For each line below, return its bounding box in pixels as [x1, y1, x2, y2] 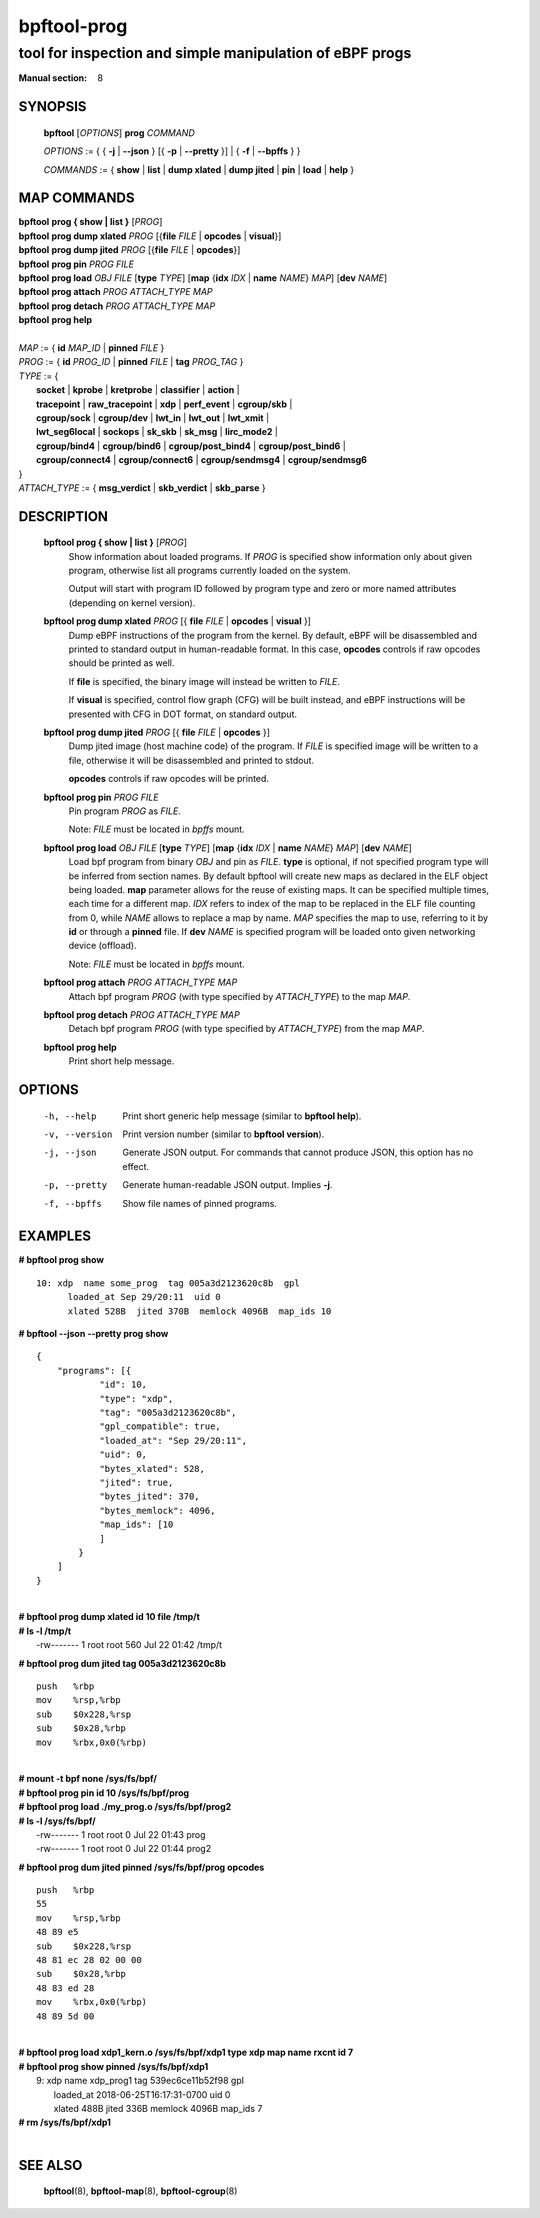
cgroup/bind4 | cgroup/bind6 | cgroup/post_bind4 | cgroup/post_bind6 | [36, 440, 347, 452]
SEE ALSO [18, 2156, 83, 2174]
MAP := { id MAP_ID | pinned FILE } [18, 342, 165, 354]
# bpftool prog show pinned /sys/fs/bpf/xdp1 [18, 2060, 209, 2072]
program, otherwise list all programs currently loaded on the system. [68, 565, 351, 577]
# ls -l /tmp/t [18, 1625, 72, 1637]
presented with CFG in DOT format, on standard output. [68, 708, 297, 720]
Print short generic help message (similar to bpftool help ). [122, 1110, 362, 1122]
